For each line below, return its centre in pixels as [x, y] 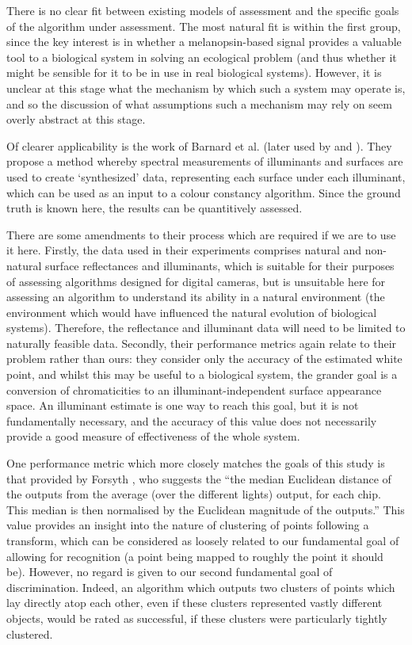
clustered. [30, 634]
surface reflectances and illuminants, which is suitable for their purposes [220, 265]
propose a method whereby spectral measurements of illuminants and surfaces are [205, 161]
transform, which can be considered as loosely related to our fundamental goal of [203, 540]
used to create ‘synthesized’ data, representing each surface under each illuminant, [206, 176]
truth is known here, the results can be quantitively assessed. [154, 208]
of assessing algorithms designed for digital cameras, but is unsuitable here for [196, 281]
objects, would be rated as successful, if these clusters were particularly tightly [197, 618]
